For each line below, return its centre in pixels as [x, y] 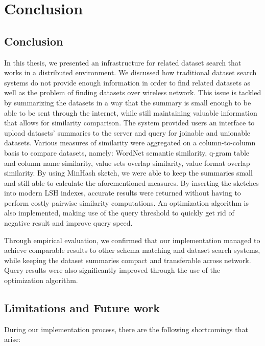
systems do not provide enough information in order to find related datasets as [127, 82]
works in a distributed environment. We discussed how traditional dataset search [130, 72]
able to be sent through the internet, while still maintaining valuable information [131, 112]
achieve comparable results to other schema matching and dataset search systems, [132, 250]
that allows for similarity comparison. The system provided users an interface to [129, 123]
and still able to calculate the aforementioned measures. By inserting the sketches [131, 182]
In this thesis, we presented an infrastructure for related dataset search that [123, 62]
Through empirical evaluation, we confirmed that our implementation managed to [132, 240]
